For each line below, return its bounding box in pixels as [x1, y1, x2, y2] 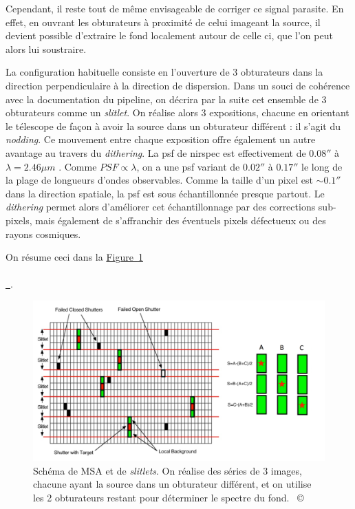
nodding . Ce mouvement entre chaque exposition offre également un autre [6, 132, 316, 147]
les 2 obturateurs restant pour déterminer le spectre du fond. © [33, 490, 304, 504]
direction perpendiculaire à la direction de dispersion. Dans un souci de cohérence [6, 78, 350, 92]
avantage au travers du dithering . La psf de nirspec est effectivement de [6, 145, 306, 160]
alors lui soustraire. [6, 41, 87, 56]
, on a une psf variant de [136, 159, 240, 173]
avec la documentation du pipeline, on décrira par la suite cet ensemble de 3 [6, 91, 327, 106]
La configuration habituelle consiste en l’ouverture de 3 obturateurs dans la [6, 65, 323, 79]
